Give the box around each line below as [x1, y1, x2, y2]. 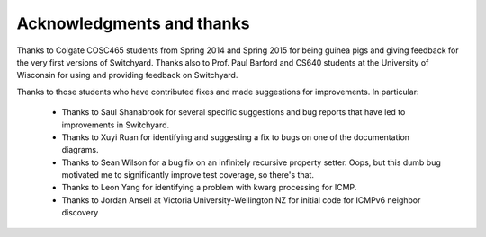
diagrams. [61, 145, 99, 155]
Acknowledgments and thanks [16, 13, 250, 33]
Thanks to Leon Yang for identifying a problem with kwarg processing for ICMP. [61, 182, 357, 193]
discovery [61, 207, 99, 218]
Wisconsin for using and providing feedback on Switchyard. [16, 70, 238, 81]
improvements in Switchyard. [61, 119, 170, 130]
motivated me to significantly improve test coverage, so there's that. [61, 170, 315, 180]
